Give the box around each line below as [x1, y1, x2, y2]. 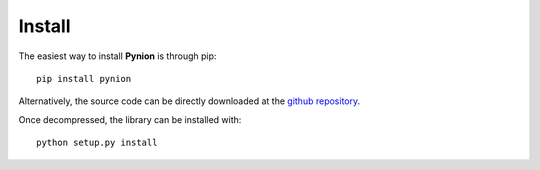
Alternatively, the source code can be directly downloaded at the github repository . [18, 95, 361, 107]
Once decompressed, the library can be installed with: [18, 113, 242, 125]
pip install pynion [36, 73, 132, 84]
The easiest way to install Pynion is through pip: [18, 50, 217, 62]
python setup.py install [36, 137, 158, 149]
